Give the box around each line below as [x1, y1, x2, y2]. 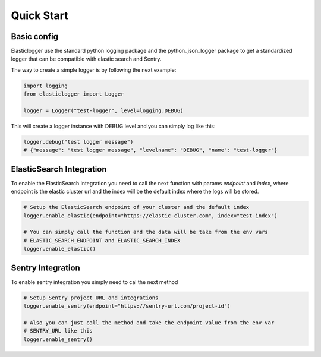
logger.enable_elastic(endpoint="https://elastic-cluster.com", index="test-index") [23, 212, 278, 219]
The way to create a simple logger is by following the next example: [11, 66, 177, 74]
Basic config [11, 31, 59, 42]
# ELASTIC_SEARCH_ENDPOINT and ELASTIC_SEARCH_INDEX [23, 237, 181, 244]
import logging [23, 82, 68, 89]
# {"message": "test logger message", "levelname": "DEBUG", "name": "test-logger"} [23, 147, 278, 154]
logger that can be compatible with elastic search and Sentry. [11, 55, 162, 62]
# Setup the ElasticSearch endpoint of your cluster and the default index [23, 204, 250, 211]
